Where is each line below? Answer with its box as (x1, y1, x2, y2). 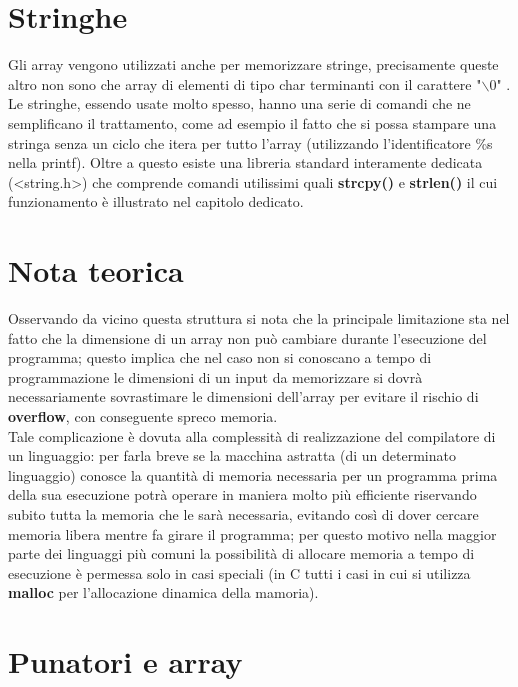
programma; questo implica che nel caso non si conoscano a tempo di (8, 347, 432, 368)
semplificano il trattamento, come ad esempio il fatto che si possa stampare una (8, 112, 497, 133)
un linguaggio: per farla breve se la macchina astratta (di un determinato (8, 445, 456, 466)
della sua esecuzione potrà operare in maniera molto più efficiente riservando (8, 484, 477, 505)
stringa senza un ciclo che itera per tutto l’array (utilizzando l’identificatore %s (8, 132, 493, 153)
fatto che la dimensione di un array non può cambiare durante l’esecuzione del (8, 327, 487, 348)
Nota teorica (8, 250, 184, 291)
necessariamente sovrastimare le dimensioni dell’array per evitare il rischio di (8, 386, 479, 407)
